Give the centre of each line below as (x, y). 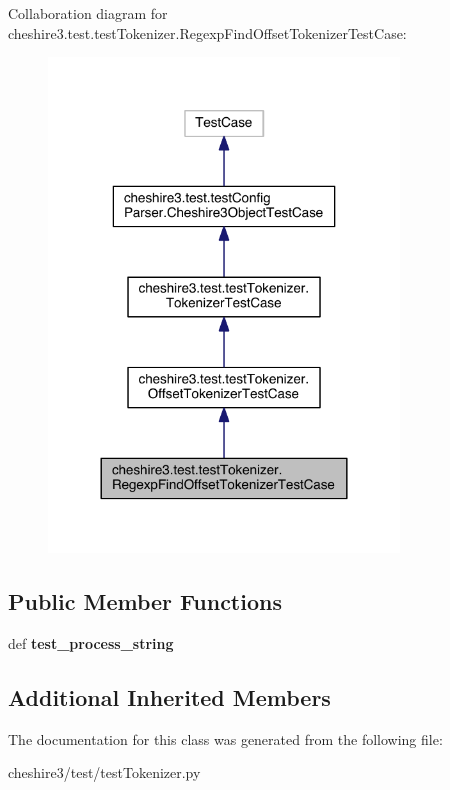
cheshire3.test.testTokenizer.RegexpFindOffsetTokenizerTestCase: (207, 32)
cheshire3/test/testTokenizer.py (104, 772)
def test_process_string (91, 642)
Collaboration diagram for (88, 13)
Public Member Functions (145, 601)
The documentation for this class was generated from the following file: (225, 738)
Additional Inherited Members (169, 696)
